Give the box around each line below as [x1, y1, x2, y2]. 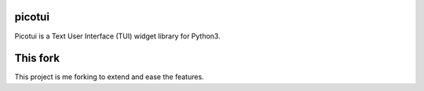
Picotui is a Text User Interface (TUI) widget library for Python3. [14, 31, 221, 41]
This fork [14, 52, 60, 65]
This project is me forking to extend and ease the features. [14, 72, 204, 82]
